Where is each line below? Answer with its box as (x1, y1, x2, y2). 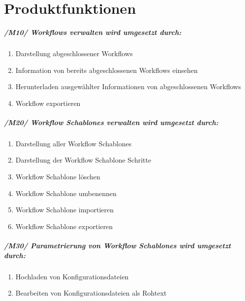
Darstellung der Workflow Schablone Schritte (15, 155, 152, 165)
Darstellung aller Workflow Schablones (15, 138, 132, 148)
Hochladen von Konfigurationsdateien (15, 271, 129, 281)
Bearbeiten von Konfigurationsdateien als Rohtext (15, 288, 167, 298)
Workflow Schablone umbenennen (15, 188, 117, 198)
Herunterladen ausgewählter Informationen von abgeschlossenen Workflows (15, 81, 241, 92)
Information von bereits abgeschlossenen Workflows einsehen (15, 65, 198, 75)
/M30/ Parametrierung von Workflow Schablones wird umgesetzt (4, 240, 231, 251)
